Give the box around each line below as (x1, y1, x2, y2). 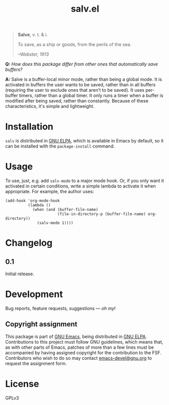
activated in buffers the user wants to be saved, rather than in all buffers (5, 82, 156, 88)
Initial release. (5, 271, 34, 277)
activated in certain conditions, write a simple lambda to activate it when (5, 183, 156, 189)
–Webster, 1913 (17, 51, 49, 57)
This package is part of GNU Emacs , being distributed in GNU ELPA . (5, 333, 147, 340)
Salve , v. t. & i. (17, 31, 48, 38)
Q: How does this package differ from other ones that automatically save (5, 61, 158, 67)
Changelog (5, 237, 53, 249)
